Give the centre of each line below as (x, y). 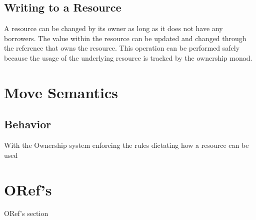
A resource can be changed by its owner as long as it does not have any (113, 28)
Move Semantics (61, 92)
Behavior (28, 124)
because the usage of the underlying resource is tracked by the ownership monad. (128, 57)
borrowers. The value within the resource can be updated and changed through (125, 38)
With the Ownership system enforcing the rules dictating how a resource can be (126, 145)
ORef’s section (26, 213)
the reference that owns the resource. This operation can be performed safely (122, 48)
